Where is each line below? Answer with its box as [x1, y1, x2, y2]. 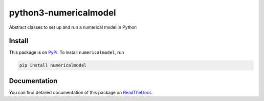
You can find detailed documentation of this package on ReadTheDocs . [9, 89, 153, 95]
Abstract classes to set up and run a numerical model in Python [9, 24, 137, 30]
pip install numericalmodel [19, 63, 87, 68]
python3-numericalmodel [9, 7, 116, 18]
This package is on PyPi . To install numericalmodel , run [9, 50, 124, 55]
